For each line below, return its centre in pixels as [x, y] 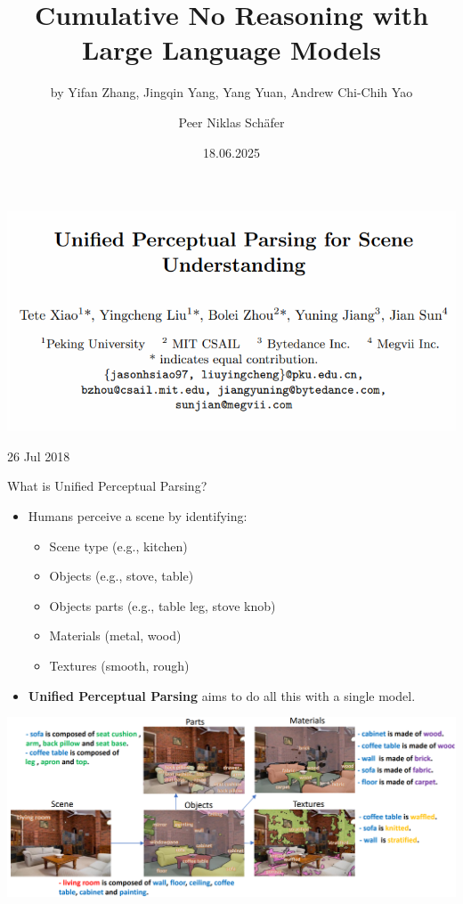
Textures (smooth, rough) [119, 665]
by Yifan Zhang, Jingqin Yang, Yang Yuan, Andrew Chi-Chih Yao [231, 92]
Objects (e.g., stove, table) [122, 576]
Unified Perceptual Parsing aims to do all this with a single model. [222, 695]
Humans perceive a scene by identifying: [138, 516]
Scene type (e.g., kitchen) [118, 546]
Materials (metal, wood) [115, 635]
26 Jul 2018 [39, 456]
